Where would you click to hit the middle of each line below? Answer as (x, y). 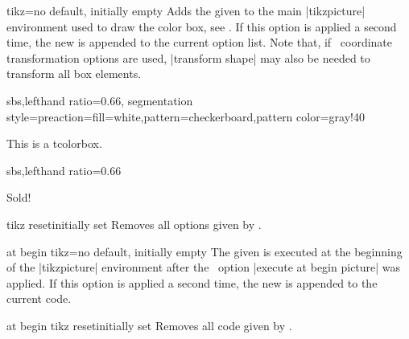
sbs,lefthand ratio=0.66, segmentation (100, 100)
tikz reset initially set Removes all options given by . (134, 224)
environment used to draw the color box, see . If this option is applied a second (202, 26)
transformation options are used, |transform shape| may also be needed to (188, 57)
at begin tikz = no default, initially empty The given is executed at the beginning (204, 251)
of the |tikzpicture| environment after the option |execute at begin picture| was (204, 267)
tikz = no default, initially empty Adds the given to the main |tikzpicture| (186, 10)
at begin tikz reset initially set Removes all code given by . (149, 325)
